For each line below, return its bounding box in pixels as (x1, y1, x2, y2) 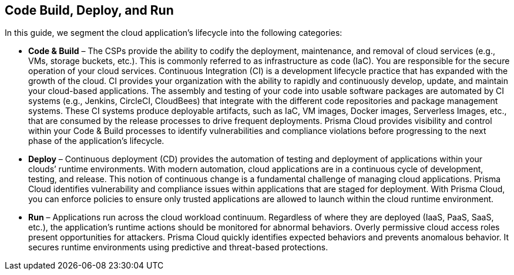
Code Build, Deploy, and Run (5, 3, 174, 18)
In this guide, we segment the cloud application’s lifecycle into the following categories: (5, 28, 342, 38)
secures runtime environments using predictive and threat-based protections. (28, 242, 328, 253)
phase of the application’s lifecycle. (28, 136, 164, 146)
